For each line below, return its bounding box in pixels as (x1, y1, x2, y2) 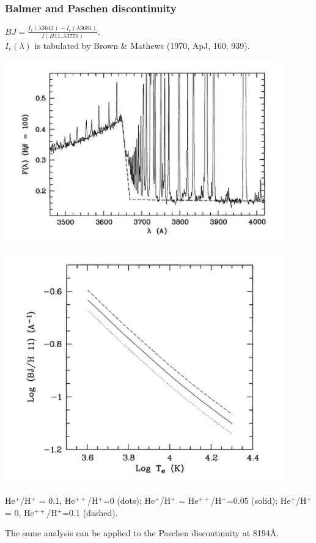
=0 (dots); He (103, 494, 155, 507)
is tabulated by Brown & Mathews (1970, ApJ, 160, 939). (34, 39, 250, 51)
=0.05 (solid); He (226, 494, 291, 507)
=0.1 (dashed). (62, 506, 118, 519)
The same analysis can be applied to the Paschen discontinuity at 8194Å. (5, 526, 279, 539)
